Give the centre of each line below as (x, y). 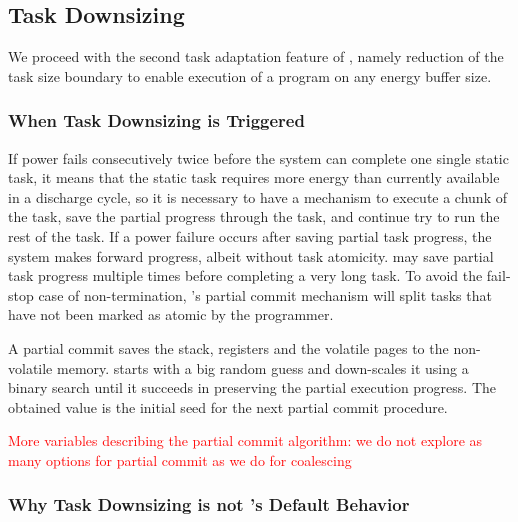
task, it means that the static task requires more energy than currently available (254, 177)
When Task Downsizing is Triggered (156, 120)
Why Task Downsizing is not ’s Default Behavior (209, 504)
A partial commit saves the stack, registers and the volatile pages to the (228, 347)
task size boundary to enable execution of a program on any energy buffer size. (250, 75)
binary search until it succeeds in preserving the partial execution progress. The (252, 387)
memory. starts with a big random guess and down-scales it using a (262, 367)
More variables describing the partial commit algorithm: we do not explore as (245, 440)
